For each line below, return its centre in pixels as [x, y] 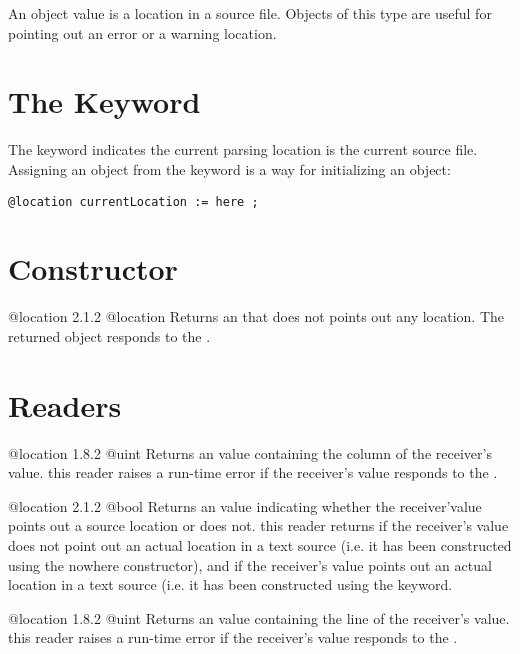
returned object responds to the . [109, 335]
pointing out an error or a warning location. [142, 32]
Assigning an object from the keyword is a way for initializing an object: [229, 168]
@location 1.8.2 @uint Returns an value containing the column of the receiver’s [250, 452]
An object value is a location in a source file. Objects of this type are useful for [250, 13]
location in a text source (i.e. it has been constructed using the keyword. [230, 584]
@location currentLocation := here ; [133, 201]
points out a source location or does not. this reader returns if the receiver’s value [258, 525]
